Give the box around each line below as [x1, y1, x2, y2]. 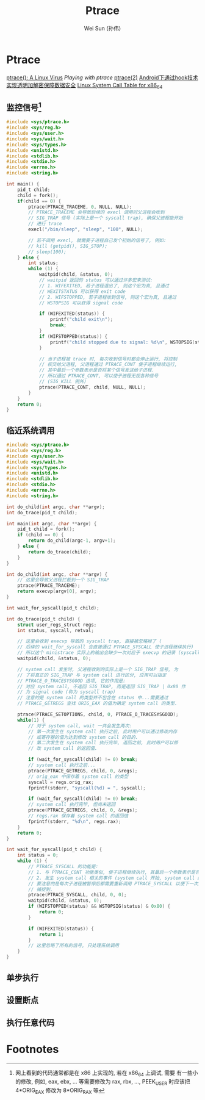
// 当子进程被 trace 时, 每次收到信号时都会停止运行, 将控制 [38, 356, 178, 362]
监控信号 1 [6, 100, 41, 113]
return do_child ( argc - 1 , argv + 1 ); [28, 537, 116, 544]
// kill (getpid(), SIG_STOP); [28, 243, 108, 249]
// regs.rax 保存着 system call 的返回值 [28, 813, 129, 819]
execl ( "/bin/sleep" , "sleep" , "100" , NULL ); [28, 226, 143, 232]
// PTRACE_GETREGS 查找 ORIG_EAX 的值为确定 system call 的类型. [17, 700, 178, 706]
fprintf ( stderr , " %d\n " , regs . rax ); [28, 818, 121, 824]
